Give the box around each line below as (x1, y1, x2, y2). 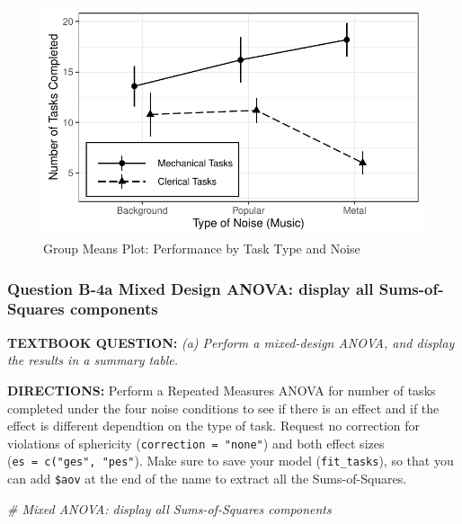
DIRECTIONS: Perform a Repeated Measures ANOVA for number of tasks (7, 380, 436, 399)
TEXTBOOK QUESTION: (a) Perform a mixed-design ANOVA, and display (7, 333, 455, 351)
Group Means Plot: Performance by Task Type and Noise (43, 238, 360, 257)
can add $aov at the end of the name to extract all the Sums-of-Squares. (7, 469, 407, 487)
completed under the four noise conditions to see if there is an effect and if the (7, 398, 440, 417)
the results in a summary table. (7, 351, 179, 369)
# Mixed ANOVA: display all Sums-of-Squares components (7, 499, 332, 518)
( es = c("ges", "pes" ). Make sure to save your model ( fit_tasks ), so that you (7, 451, 454, 470)
